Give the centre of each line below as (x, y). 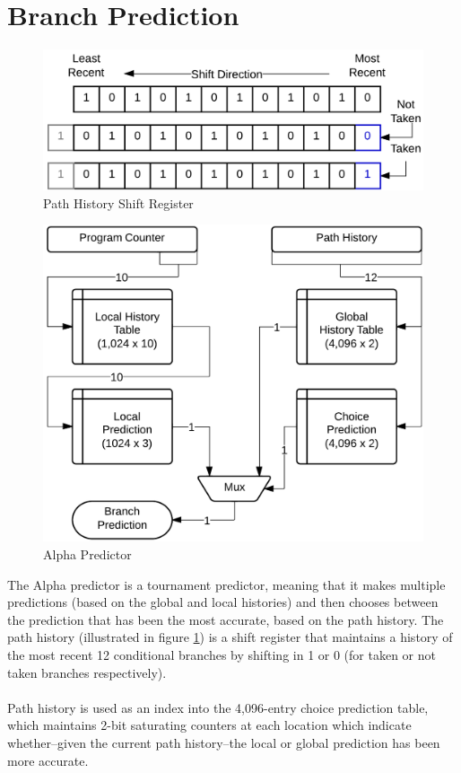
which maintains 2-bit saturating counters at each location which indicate (209, 725)
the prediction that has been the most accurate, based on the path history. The (226, 619)
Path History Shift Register (118, 202)
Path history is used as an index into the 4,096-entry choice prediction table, (218, 707)
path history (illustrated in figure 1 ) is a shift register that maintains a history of (230, 637)
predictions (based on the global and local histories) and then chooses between (223, 602)
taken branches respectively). (87, 672)
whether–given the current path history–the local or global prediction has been (224, 742)
